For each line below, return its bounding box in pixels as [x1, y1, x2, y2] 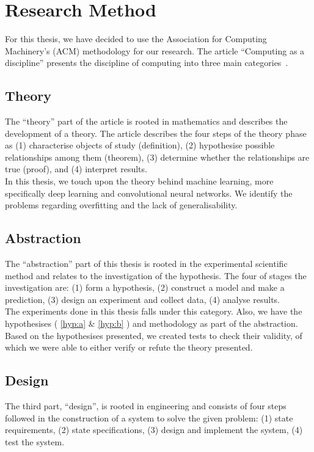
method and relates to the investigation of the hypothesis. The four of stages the [5, 269, 307, 282]
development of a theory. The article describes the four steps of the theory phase [5, 126, 307, 139]
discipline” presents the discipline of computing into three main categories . [5, 56, 288, 69]
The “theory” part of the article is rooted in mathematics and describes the [5, 115, 288, 128]
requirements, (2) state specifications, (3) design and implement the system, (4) [5, 423, 303, 436]
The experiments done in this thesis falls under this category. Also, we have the [5, 305, 302, 318]
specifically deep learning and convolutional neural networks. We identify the [5, 186, 293, 199]
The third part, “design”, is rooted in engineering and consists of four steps [5, 399, 287, 412]
